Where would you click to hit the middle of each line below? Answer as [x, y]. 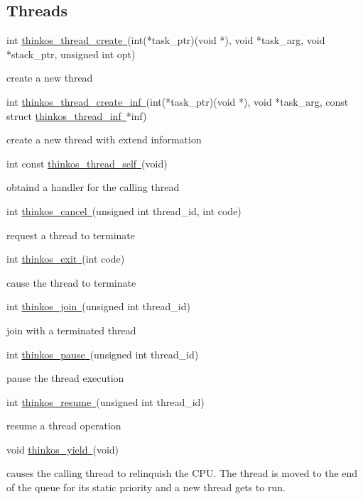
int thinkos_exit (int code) [66, 259]
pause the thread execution [65, 378]
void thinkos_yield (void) [63, 449]
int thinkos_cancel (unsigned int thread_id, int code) [124, 210]
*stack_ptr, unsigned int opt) [71, 54]
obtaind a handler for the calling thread [93, 187]
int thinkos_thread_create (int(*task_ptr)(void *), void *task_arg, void [166, 40]
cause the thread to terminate [71, 282]
